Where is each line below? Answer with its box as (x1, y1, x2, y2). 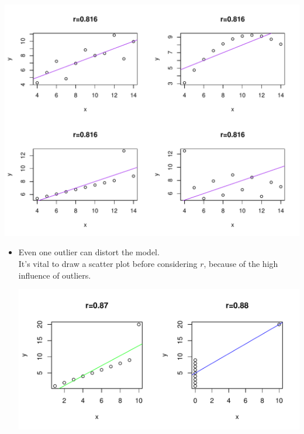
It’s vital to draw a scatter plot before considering (18, 257, 198, 269)
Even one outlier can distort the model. (18, 246, 160, 258)
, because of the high (203, 257, 278, 269)
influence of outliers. (18, 269, 91, 281)
